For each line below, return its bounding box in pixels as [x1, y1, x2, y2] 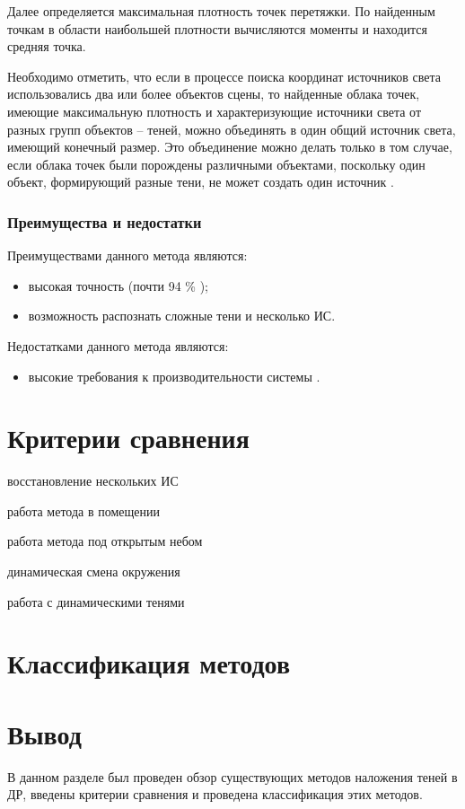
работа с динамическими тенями [7, 592, 185, 611]
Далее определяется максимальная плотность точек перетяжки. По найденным [7, 2, 435, 20]
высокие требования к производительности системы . [28, 366, 320, 385]
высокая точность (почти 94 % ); [28, 276, 208, 295]
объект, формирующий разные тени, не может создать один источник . [7, 172, 394, 191]
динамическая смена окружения [7, 562, 180, 581]
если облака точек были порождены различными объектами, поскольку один [7, 154, 426, 173]
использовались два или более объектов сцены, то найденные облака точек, [7, 84, 420, 103]
